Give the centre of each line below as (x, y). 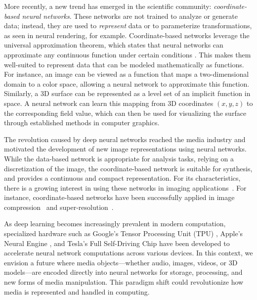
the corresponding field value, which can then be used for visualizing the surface (125, 113)
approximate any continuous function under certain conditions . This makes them (128, 54)
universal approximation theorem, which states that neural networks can (114, 45)
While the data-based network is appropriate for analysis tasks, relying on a (119, 158)
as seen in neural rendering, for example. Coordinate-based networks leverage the (127, 35)
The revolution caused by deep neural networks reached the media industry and (125, 139)
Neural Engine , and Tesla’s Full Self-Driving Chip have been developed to (117, 243)
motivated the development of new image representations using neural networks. (125, 149)
